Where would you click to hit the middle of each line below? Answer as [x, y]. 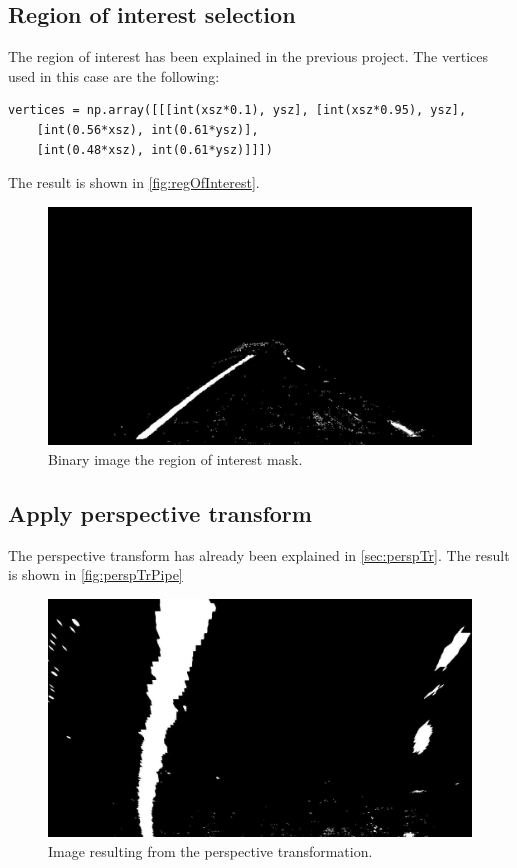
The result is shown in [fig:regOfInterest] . [134, 182]
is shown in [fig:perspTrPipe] [95, 574]
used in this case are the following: [114, 75]
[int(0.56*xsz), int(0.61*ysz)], [147, 129]
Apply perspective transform [160, 512]
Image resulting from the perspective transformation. [210, 850]
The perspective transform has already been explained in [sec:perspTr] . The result [259, 554]
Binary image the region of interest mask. [175, 458]
